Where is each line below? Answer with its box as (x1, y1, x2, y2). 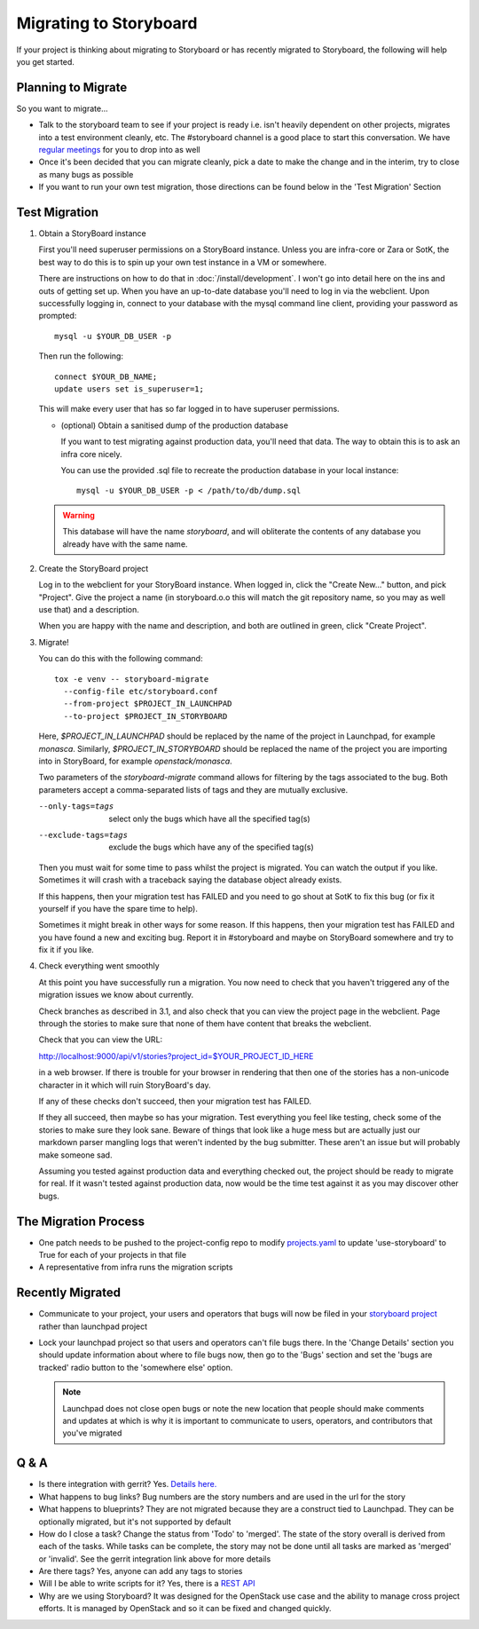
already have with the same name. (62, 538, 188, 550)
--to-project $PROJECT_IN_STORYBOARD (63, 711, 228, 721)
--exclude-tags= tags (38, 830, 129, 840)
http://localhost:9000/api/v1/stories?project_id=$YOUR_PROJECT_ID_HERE (38, 1050, 314, 1061)
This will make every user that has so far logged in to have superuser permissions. (38, 404, 341, 415)
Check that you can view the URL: (38, 1034, 163, 1045)
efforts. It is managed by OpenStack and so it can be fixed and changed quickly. (38, 1603, 332, 1614)
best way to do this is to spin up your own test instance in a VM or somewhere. (38, 257, 327, 267)
